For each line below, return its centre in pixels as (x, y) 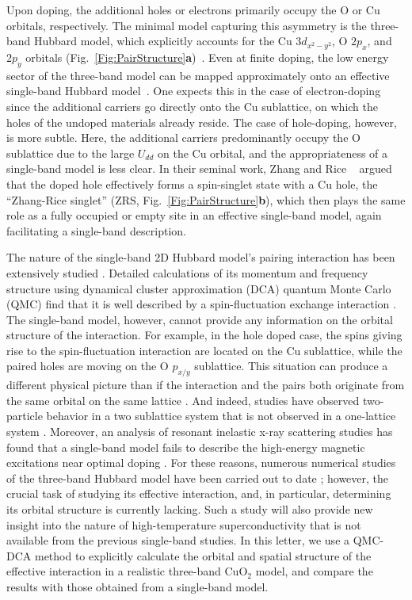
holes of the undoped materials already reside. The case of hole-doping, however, (202, 122)
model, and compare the (314, 571)
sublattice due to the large (71, 153)
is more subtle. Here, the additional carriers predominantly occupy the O (183, 138)
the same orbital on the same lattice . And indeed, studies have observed (183, 400)
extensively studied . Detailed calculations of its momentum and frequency (187, 272)
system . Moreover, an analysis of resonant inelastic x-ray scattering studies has (200, 432)
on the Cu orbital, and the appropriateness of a (273, 153)
